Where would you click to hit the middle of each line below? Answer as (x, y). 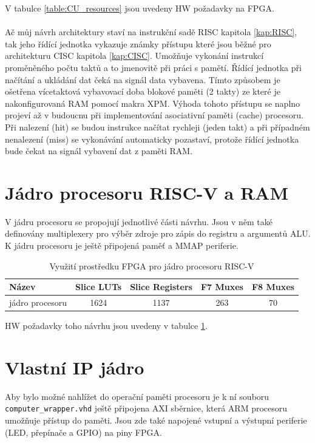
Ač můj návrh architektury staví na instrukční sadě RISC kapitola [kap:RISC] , (151, 32)
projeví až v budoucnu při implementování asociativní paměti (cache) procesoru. (154, 115)
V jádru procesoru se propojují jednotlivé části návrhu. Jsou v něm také (139, 221)
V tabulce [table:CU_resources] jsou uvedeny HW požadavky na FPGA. (140, 8)
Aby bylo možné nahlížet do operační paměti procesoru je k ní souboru (137, 396)
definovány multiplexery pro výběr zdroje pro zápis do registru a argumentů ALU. (158, 233)
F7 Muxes (222, 287)
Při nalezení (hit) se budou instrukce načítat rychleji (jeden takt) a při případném (157, 127)
